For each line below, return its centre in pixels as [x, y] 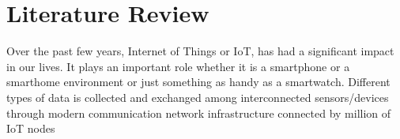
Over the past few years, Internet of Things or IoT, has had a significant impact [200, 51]
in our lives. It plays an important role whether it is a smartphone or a [178, 66]
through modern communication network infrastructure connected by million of [199, 113]
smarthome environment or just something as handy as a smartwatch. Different [198, 82]
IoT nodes [31, 128]
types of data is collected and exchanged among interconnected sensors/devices [198, 97]
